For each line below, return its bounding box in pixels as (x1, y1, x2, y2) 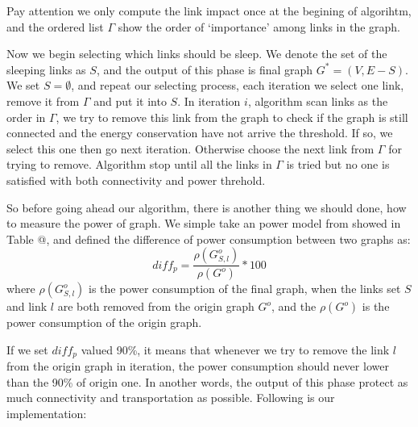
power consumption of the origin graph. (6, 314, 202, 331)
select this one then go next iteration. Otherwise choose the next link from (6, 140, 375, 157)
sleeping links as (6, 61, 86, 77)
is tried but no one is (286, 156, 390, 173)
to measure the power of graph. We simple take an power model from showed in (6, 215, 401, 232)
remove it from (6, 92, 80, 109)
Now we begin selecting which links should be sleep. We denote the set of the (6, 45, 387, 62)
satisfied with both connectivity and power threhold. (6, 171, 266, 188)
